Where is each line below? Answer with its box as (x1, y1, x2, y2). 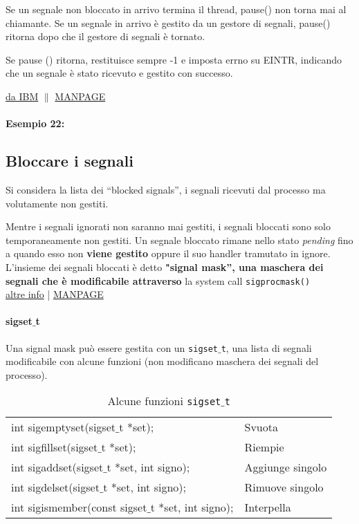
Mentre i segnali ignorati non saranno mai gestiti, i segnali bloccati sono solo (6, 219, 331, 234)
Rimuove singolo (244, 479, 324, 496)
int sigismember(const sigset (11, 499, 147, 516)
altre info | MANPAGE (6, 287, 104, 301)
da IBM (6, 88, 39, 103)
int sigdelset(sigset (11, 479, 100, 496)
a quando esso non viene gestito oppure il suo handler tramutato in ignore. (6, 246, 331, 261)
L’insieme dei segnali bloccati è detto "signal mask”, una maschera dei (6, 259, 324, 274)
